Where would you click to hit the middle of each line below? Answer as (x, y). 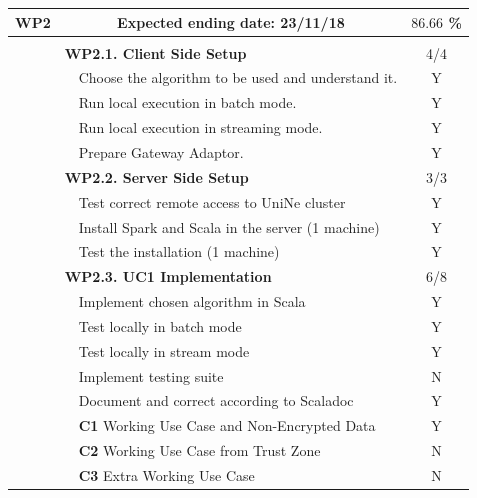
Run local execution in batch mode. (187, 102)
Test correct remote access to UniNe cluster (212, 201)
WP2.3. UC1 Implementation (168, 276)
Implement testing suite (151, 375)
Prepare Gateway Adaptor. (161, 151)
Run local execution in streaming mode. (200, 127)
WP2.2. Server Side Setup (156, 176)
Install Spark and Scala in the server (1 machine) (229, 226)
